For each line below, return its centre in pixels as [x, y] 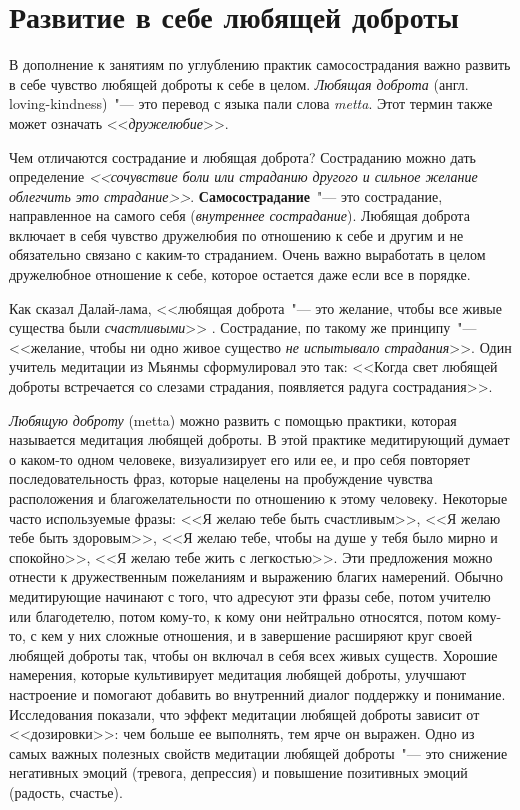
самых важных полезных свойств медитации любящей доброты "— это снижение [258, 752]
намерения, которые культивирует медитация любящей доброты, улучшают [238, 674]
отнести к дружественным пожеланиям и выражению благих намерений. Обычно [256, 576]
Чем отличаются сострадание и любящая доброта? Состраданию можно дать [242, 156]
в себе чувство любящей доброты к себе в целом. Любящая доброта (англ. [239, 83]
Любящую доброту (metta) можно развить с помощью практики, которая [233, 419]
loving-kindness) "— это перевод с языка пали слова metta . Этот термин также [251, 103]
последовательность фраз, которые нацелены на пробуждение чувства [221, 478]
